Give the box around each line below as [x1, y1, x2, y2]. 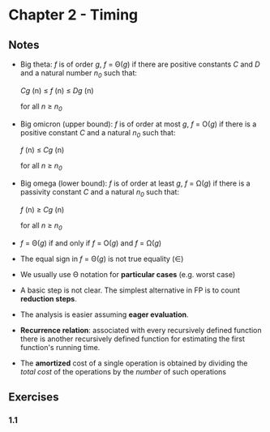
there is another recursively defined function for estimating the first [19, 334, 246, 344]
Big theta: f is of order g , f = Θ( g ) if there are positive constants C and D [19, 59, 261, 69]
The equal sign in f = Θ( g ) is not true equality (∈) [19, 254, 184, 263]
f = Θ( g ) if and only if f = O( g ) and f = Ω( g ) [19, 237, 162, 248]
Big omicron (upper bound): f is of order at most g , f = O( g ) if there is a [19, 119, 257, 129]
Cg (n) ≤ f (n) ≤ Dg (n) [19, 85, 95, 95]
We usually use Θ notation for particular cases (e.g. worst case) [19, 269, 236, 279]
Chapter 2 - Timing [8, 6, 139, 24]
